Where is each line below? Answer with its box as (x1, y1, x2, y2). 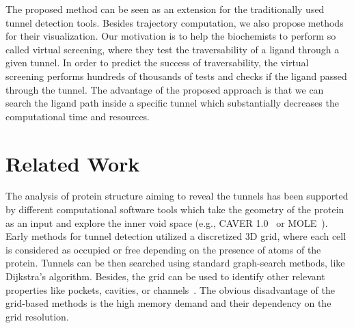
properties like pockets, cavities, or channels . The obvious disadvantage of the (5, 282, 336, 297)
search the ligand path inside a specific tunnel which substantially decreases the (5, 96, 339, 110)
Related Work (5, 149, 140, 177)
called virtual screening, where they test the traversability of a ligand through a (5, 42, 340, 56)
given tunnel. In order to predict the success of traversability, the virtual (5, 55, 309, 70)
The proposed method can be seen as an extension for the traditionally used (5, 2, 325, 16)
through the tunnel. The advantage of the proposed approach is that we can (5, 82, 324, 96)
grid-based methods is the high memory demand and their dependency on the (5, 296, 331, 310)
